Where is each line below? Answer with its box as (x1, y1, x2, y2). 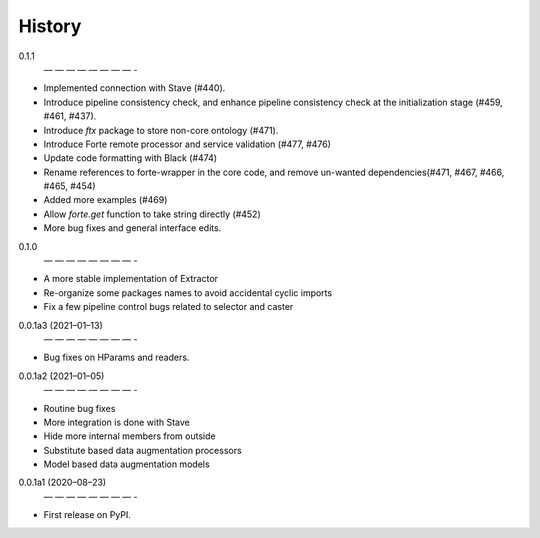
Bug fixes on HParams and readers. (43, 351, 190, 364)
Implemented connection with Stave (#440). (43, 82, 226, 94)
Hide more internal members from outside (43, 430, 216, 442)
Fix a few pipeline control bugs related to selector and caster (43, 301, 294, 313)
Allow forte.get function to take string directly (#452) (43, 208, 262, 220)
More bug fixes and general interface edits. (43, 222, 222, 234)
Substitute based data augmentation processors (43, 444, 242, 456)
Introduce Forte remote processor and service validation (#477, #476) (43, 138, 332, 150)
